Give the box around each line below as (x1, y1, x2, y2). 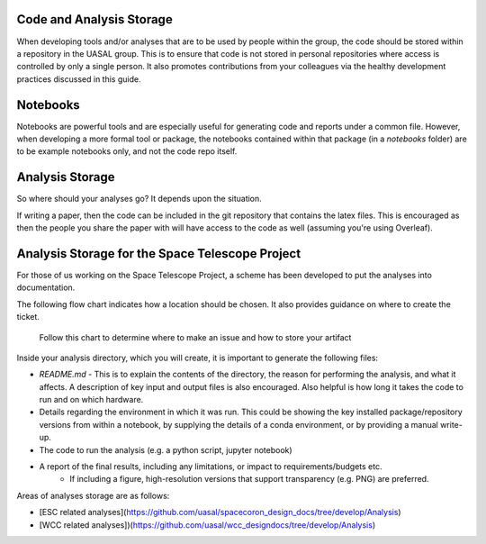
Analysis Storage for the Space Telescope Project (16, 246, 301, 261)
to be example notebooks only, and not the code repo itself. (16, 146, 238, 157)
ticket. (16, 312, 40, 322)
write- (439, 419, 463, 430)
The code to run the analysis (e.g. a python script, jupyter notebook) (39, 444, 292, 455)
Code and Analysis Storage (16, 12, 173, 27)
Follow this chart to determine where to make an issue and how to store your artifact (39, 331, 352, 342)
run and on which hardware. (39, 394, 144, 405)
